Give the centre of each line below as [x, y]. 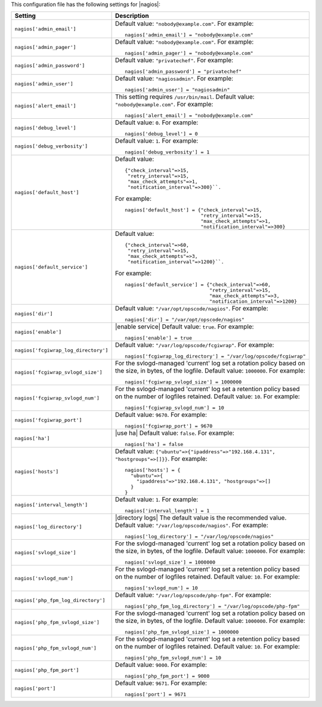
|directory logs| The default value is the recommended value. [201, 518]
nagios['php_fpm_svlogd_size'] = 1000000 [182, 632]
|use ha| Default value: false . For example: [175, 433]
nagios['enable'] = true [159, 338]
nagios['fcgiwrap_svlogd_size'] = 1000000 [183, 382]
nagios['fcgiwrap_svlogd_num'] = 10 [175, 408]
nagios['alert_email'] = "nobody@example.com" [189, 116]
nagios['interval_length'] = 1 [167, 511]
